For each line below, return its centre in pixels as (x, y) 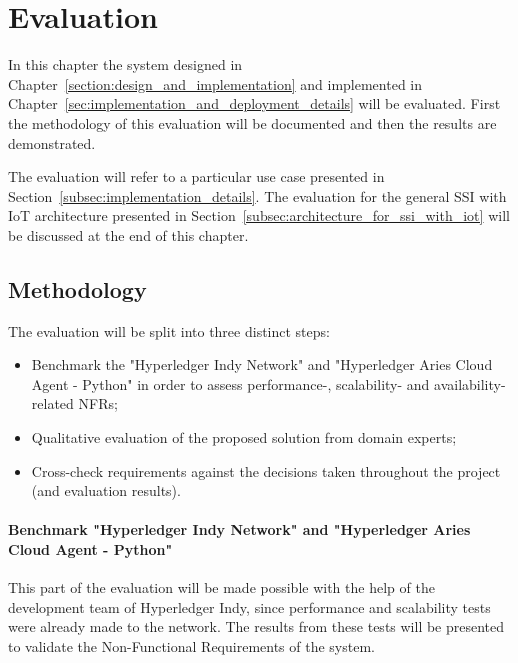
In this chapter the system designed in (125, 64)
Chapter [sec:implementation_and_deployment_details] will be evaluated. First (254, 103)
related (52, 403)
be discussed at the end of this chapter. (128, 234)
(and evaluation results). (106, 490)
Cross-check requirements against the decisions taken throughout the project (266, 470)
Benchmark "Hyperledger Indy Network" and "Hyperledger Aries (239, 529)
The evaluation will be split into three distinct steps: (169, 330)
